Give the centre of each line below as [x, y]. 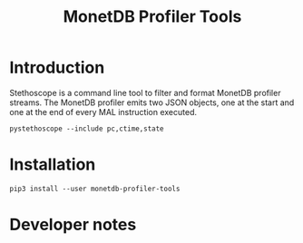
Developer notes [73, 225]
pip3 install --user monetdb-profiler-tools [95, 189]
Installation [53, 165]
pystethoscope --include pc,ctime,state [87, 129]
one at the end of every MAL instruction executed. [103, 112]
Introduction [57, 68]
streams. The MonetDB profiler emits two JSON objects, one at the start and [152, 102]
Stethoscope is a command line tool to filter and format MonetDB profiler [145, 92]
